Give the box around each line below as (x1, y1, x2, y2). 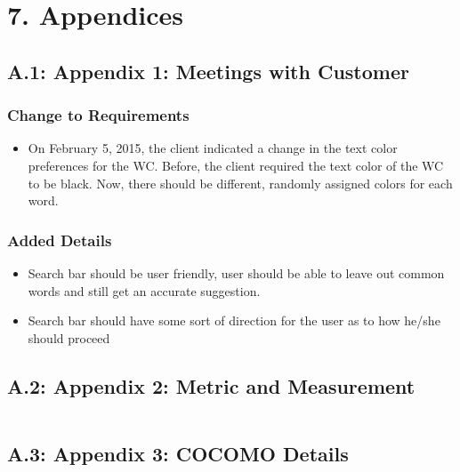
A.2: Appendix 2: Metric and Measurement (7, 372, 416, 399)
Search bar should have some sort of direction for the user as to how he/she (28, 311, 440, 330)
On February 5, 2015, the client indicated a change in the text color (28, 139, 398, 157)
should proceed (28, 328, 110, 347)
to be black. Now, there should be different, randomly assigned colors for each (28, 173, 453, 192)
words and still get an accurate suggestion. (28, 281, 261, 300)
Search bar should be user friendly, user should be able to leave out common (28, 263, 445, 282)
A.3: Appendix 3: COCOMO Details (7, 439, 349, 467)
